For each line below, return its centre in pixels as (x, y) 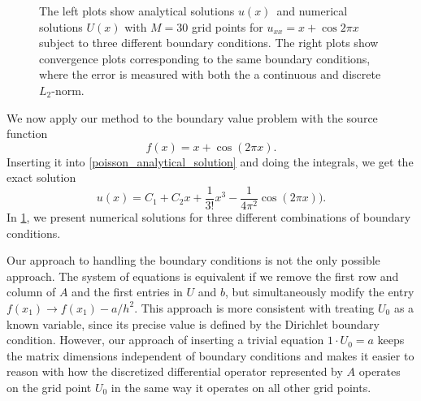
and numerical (312, 11)
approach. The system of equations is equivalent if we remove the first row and (203, 276)
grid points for (228, 26)
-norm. (68, 90)
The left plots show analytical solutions (137, 11)
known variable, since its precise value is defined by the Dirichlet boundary (193, 323)
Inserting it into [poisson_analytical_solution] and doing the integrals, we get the (210, 161)
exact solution (41, 177)
